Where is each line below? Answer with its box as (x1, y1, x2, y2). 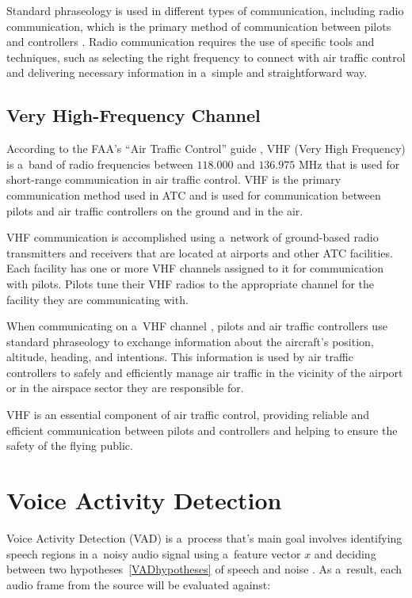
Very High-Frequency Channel (6, 103, 261, 128)
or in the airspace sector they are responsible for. (6, 379, 244, 396)
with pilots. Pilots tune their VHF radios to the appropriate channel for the (6, 275, 375, 291)
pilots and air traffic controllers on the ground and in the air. (6, 202, 303, 219)
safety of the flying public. (6, 437, 133, 454)
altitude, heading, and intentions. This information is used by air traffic (6, 349, 353, 365)
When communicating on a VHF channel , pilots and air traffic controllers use (6, 318, 387, 334)
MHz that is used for (298, 155, 400, 172)
